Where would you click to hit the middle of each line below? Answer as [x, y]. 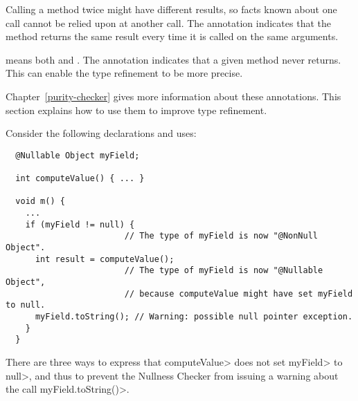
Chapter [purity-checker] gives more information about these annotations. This [173, 96]
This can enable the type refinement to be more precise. [124, 73]
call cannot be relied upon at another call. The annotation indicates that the [168, 22]
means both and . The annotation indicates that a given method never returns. [173, 59]
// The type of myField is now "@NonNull [221, 236]
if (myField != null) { [80, 224]
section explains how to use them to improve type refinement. [136, 110]
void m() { [40, 202]
